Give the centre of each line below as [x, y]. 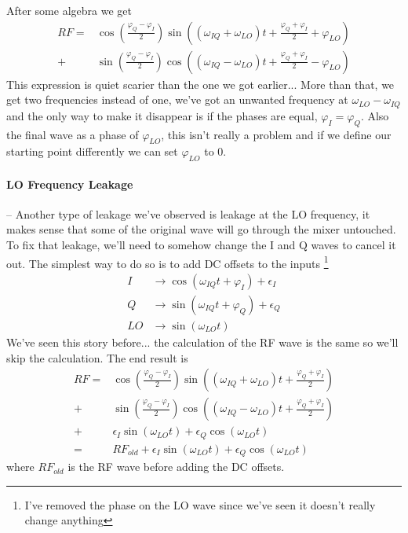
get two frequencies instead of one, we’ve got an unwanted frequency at [177, 99]
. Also [375, 115]
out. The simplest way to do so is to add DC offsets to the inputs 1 [168, 262]
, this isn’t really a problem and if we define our [276, 134]
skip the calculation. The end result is [97, 357]
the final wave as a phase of [73, 134]
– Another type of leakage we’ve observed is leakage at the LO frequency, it [188, 213]
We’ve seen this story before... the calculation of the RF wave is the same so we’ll [202, 342]
